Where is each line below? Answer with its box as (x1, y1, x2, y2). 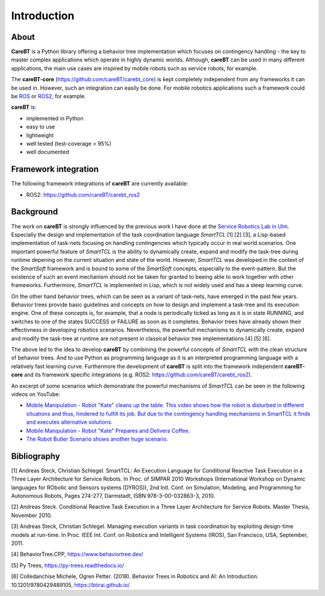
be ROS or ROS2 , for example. (11, 93, 87, 100)
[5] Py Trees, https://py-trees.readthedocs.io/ (11, 562, 125, 569)
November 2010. (11, 512, 52, 519)
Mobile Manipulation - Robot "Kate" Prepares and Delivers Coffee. (26, 427, 190, 434)
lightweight (26, 131, 54, 138)
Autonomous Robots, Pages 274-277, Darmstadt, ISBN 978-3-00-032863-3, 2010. (11, 492, 215, 500)
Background (11, 206, 58, 217)
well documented (26, 148, 69, 156)
